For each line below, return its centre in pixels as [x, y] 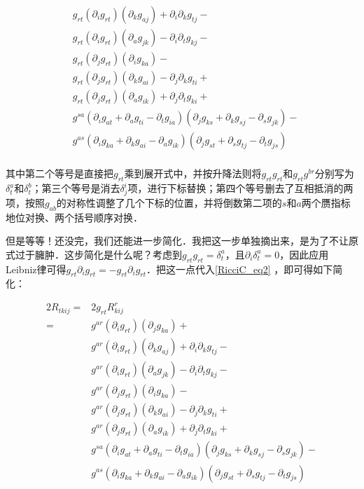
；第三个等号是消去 [76, 188]
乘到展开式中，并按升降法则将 [193, 173]
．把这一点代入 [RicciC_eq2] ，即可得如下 [240, 269]
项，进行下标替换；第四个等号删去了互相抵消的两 [240, 188]
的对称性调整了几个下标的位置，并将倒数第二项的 [169, 202]
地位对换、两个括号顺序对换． [74, 217]
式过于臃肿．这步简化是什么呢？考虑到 [94, 254]
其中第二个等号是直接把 [59, 173]
